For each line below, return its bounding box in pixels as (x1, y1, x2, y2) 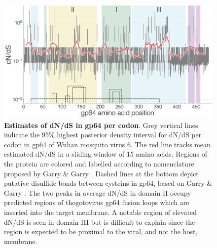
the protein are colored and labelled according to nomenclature (4, 159, 194, 169)
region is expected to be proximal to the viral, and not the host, (4, 226, 198, 237)
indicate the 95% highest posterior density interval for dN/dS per (4, 129, 202, 140)
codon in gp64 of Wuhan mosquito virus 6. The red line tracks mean (4, 139, 211, 149)
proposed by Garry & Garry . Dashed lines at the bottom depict (4, 168, 199, 178)
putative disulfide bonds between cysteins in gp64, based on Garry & (4, 178, 213, 188)
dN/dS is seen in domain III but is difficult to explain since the (4, 216, 195, 227)
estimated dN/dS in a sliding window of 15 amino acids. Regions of (4, 149, 207, 159)
